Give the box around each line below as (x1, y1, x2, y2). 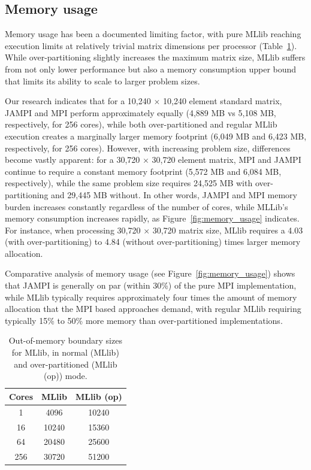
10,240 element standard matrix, (162, 95, 282, 107)
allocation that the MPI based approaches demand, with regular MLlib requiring (5, 302, 301, 315)
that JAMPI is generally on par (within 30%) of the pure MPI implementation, (5, 279, 297, 292)
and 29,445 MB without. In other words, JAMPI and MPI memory (51, 188, 297, 201)
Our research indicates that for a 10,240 (5, 95, 151, 107)
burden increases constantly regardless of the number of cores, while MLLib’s (5, 200, 288, 213)
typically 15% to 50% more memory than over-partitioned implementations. (5, 314, 283, 326)
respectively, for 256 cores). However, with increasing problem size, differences (5, 141, 291, 154)
